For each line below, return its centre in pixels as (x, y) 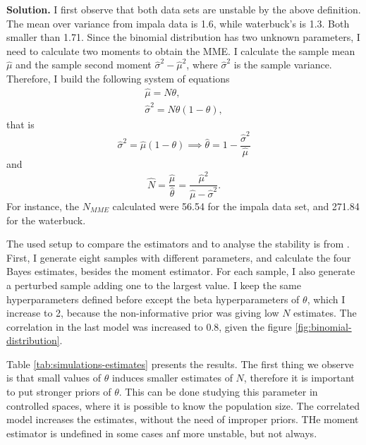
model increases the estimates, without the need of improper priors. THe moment (183, 419)
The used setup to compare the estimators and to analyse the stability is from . (178, 244)
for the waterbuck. (46, 220)
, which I (326, 299)
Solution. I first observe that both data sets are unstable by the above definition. (184, 9)
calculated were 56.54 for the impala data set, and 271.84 (236, 206)
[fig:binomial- (323, 326)
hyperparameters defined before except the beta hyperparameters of (153, 299)
